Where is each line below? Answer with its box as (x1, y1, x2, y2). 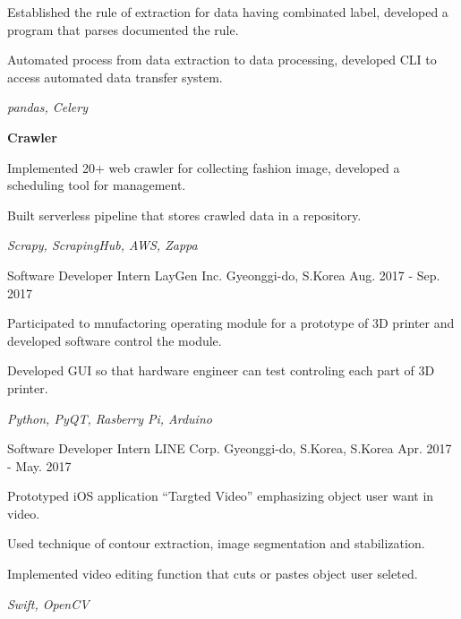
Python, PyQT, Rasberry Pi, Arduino (7, 408, 212, 427)
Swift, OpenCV (7, 594, 90, 613)
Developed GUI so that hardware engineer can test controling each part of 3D (7, 361, 435, 380)
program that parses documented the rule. (7, 20, 239, 39)
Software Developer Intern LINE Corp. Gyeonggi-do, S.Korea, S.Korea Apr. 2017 (7, 439, 452, 458)
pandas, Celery (7, 98, 89, 116)
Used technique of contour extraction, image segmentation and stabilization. (7, 534, 425, 553)
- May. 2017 (7, 456, 72, 475)
